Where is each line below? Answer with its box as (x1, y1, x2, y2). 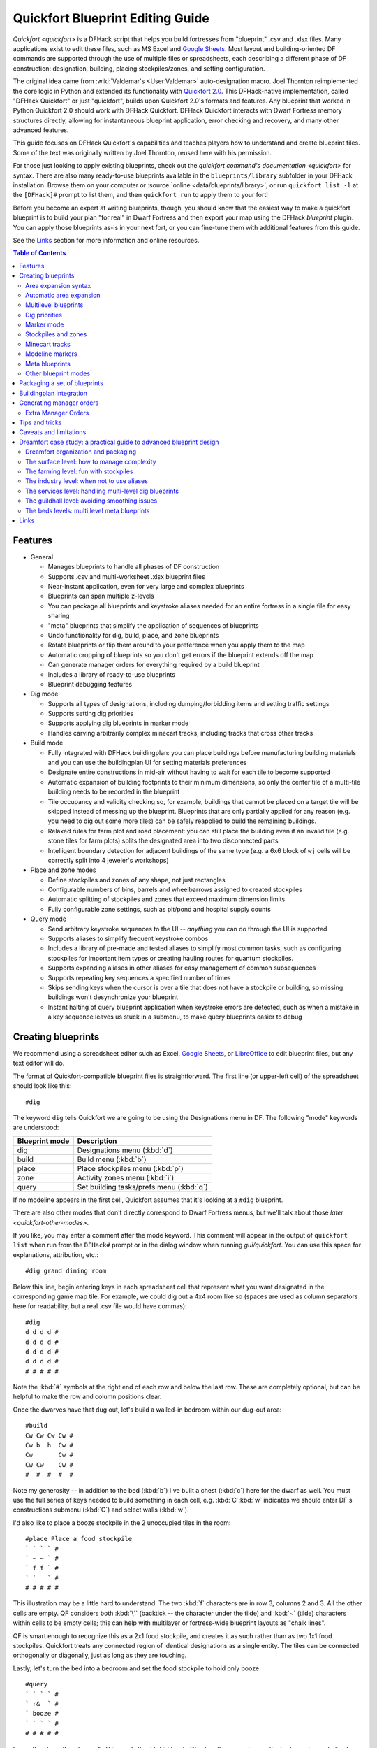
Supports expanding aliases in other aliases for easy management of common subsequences (47, 963, 316, 972)
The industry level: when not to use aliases (25, 477, 148, 485)
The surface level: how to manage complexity (25, 457, 156, 466)
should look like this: (13, 1082, 72, 1090)
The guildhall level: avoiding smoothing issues (25, 496, 158, 505)
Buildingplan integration (19, 389, 87, 397)
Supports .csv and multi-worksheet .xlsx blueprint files (47, 572, 205, 580)
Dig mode (30, 689, 59, 699)
